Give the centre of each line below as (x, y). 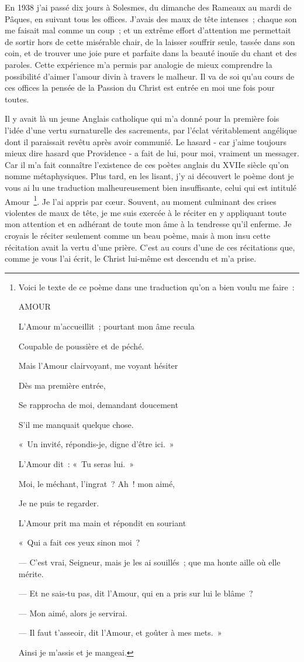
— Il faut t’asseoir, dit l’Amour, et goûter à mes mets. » (120, 632)
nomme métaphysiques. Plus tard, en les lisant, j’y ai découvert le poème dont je (149, 176)
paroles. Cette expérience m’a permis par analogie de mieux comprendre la (139, 64)
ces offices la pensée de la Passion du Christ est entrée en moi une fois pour (140, 88)
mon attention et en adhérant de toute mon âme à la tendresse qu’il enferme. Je (148, 224)
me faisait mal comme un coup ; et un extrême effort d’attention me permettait (148, 30)
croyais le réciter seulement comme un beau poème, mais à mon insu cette (138, 235)
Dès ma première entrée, (62, 385)
